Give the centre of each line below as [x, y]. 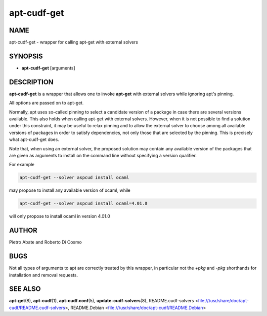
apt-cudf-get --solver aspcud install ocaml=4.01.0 [84, 204]
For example [22, 165]
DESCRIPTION [31, 82]
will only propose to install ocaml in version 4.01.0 [60, 216]
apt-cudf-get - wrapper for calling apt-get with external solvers [74, 42]
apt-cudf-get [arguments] [48, 68]
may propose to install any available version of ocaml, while [70, 190]
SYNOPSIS [26, 56]
